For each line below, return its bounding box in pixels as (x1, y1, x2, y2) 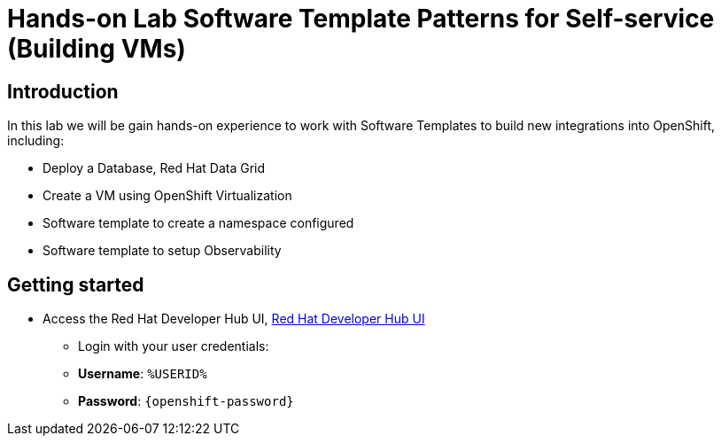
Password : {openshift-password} (78, 393, 294, 409)
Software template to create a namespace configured (43, 215, 354, 231)
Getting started (7, 273, 144, 296)
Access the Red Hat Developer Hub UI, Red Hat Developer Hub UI (43, 311, 425, 327)
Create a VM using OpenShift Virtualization (43, 188, 292, 204)
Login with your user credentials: (78, 338, 269, 354)
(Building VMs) (7, 34, 186, 64)
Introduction (7, 80, 119, 103)
